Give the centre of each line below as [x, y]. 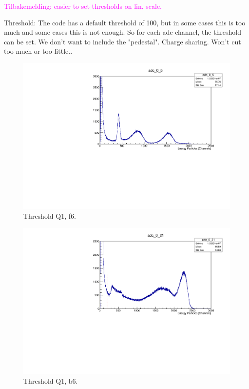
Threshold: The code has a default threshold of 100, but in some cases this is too [125, 22]
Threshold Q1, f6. [50, 216]
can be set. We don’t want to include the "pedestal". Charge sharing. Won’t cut [123, 41]
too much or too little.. [38, 51]
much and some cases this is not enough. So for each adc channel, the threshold [123, 32]
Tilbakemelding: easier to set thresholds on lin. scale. [83, 6]
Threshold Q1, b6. [51, 381]
